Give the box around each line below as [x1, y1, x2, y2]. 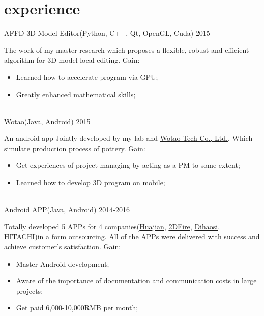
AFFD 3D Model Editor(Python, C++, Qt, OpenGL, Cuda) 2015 [4, 27, 210, 38]
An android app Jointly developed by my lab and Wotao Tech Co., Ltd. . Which [4, 133, 253, 143]
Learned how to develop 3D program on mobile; [16, 177, 165, 188]
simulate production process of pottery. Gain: [4, 142, 145, 153]
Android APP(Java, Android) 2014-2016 [4, 204, 130, 215]
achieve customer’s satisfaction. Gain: [4, 241, 121, 252]
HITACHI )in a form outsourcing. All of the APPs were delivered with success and [4, 231, 260, 242]
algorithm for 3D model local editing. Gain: [4, 54, 140, 65]
